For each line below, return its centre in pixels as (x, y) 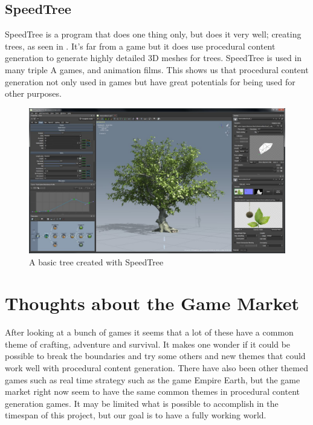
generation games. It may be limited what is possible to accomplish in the (142, 403)
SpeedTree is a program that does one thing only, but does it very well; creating (153, 34)
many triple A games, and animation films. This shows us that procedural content (157, 69)
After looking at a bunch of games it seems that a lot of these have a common (149, 332)
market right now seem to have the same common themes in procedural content (152, 391)
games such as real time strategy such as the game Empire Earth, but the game (153, 379)
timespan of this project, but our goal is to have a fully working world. (136, 415)
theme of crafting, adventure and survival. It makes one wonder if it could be (148, 344)
